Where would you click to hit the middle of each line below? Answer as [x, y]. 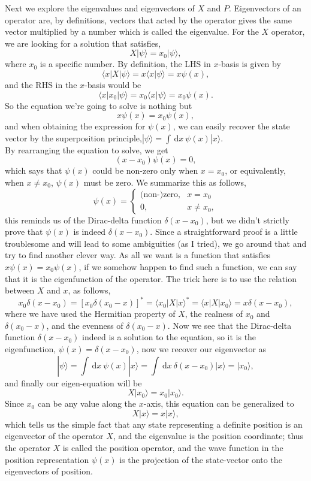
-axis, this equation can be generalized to [219, 403]
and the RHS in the [41, 84]
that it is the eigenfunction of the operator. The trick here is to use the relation [151, 278]
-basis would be [113, 84]
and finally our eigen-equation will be [73, 382]
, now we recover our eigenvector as [201, 348]
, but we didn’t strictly [248, 220]
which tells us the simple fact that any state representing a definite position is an [154, 424]
